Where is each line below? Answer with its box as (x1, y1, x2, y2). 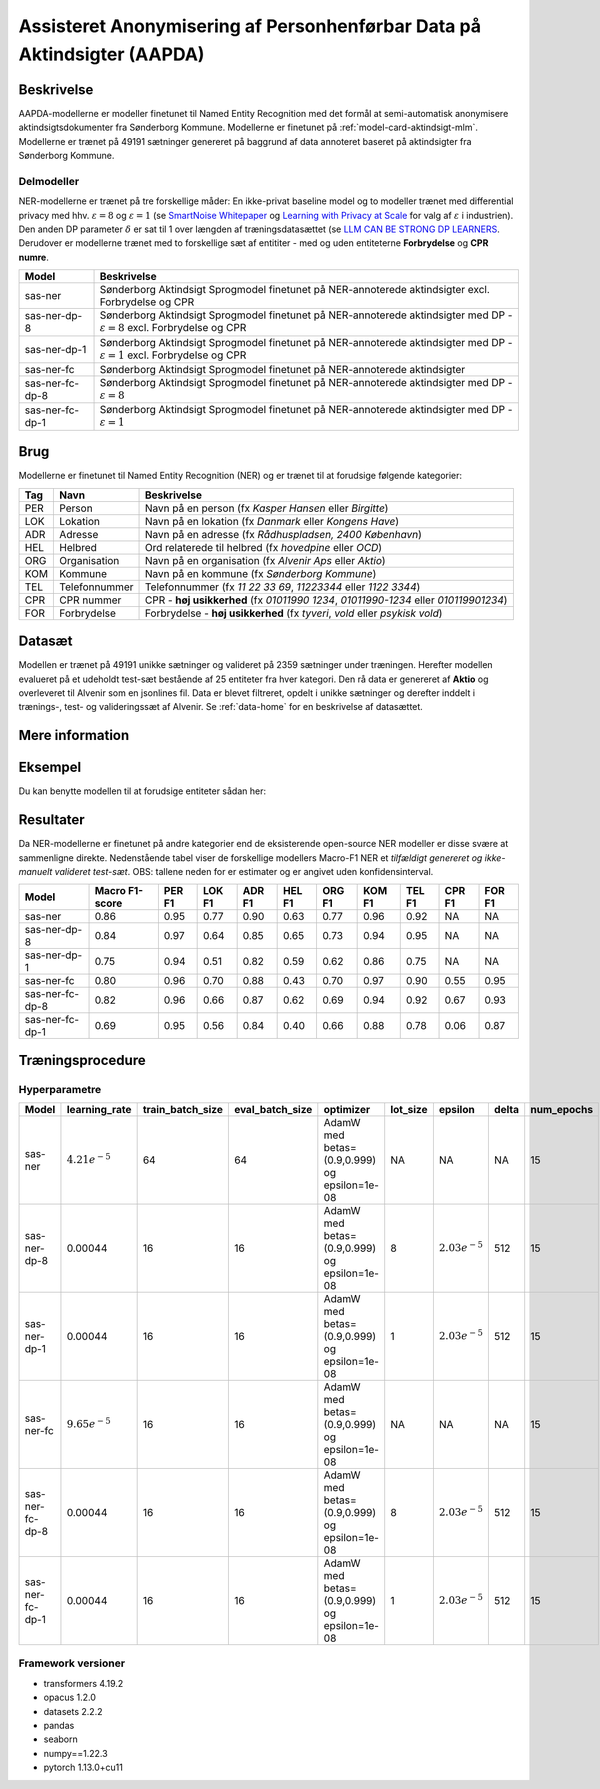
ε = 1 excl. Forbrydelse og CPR (99, 348, 247, 362)
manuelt (18, 865, 53, 877)
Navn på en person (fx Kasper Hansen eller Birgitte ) (144, 501, 389, 515)
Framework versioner (18, 1656, 125, 1670)
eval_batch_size (233, 1103, 313, 1117)
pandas (43, 1719, 75, 1731)
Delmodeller (18, 174, 80, 188)
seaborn (43, 1733, 79, 1745)
